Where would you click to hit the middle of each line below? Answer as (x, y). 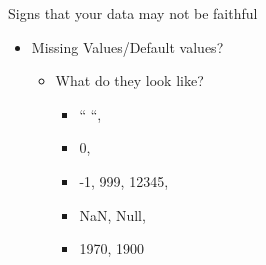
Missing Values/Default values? (127, 46)
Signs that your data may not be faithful (133, 13)
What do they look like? (129, 80)
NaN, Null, (112, 214)
